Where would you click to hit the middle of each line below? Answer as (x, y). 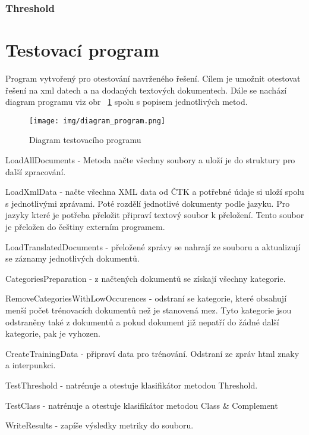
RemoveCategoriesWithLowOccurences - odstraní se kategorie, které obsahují (146, 298)
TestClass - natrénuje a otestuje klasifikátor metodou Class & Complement (142, 405)
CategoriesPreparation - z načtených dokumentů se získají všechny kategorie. (146, 278)
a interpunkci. (31, 365)
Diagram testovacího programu (85, 140)
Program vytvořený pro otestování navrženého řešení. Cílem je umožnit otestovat (153, 78)
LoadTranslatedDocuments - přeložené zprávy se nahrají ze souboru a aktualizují (153, 246)
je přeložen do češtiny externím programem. (85, 226)
